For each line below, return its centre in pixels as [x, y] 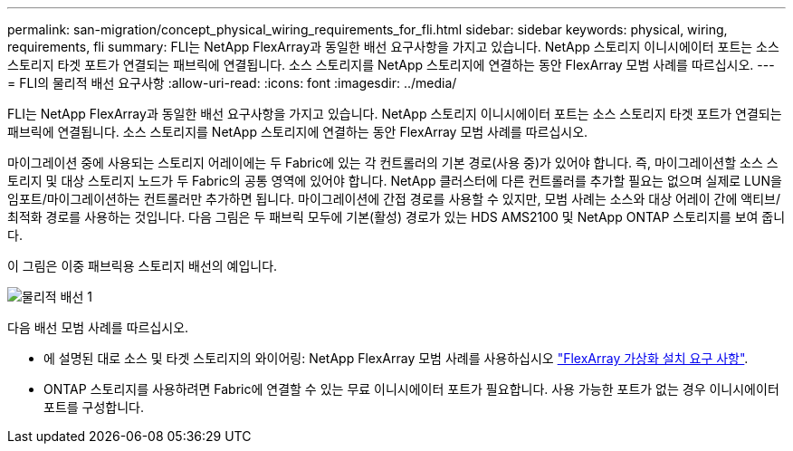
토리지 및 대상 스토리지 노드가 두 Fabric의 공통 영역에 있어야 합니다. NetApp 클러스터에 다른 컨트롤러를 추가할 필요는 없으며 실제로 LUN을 [395, 181]
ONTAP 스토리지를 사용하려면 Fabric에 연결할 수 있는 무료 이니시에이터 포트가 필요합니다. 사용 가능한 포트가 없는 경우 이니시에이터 [411, 389]
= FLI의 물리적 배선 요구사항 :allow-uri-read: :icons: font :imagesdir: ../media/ [232, 83]
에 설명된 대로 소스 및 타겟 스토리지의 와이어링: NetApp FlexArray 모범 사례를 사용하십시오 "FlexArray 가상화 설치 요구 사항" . [396, 358]
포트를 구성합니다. [94, 407]
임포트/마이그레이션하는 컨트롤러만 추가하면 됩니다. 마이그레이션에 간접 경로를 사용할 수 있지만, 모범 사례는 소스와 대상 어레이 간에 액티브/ [394, 199]
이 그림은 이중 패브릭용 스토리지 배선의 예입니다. [143, 266]
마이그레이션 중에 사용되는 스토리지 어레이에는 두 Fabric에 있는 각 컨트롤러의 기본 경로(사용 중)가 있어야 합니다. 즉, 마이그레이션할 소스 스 [393, 163]
